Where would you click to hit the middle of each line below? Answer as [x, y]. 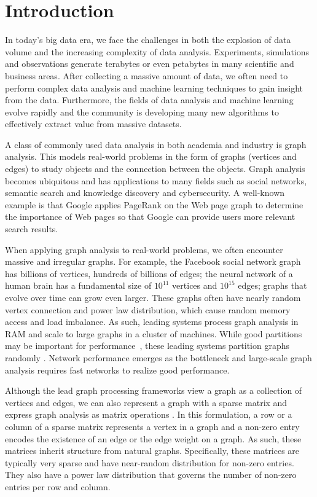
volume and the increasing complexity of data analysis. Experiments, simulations [157, 51]
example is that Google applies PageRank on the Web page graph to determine [154, 204]
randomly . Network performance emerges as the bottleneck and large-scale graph [158, 357]
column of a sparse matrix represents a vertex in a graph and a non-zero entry [152, 426]
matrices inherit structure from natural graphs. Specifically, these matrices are [152, 451]
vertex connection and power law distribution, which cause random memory [148, 309]
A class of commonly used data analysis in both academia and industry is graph [156, 144]
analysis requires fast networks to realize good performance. [117, 370]
